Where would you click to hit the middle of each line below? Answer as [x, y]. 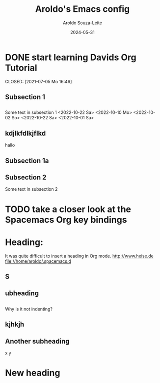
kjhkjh [15, 325]
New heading [33, 373]
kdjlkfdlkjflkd [26, 133]
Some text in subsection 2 [31, 189]
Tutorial [21, 68]
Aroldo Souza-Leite [82, 23]
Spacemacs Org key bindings [66, 220]
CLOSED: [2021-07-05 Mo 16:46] [39, 81]
